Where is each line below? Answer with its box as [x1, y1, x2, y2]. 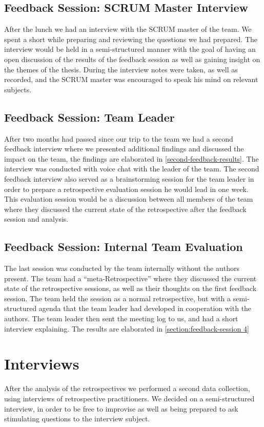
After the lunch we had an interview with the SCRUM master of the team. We [4, 24, 252, 34]
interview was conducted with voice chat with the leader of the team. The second [4, 163, 259, 174]
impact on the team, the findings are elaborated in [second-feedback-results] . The [4, 153, 259, 164]
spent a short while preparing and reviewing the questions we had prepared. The [4, 33, 258, 44]
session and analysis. [4, 213, 69, 224]
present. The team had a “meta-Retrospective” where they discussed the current [4, 273, 257, 283]
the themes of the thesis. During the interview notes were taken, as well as [4, 64, 238, 74]
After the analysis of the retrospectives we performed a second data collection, [4, 383, 250, 394]
